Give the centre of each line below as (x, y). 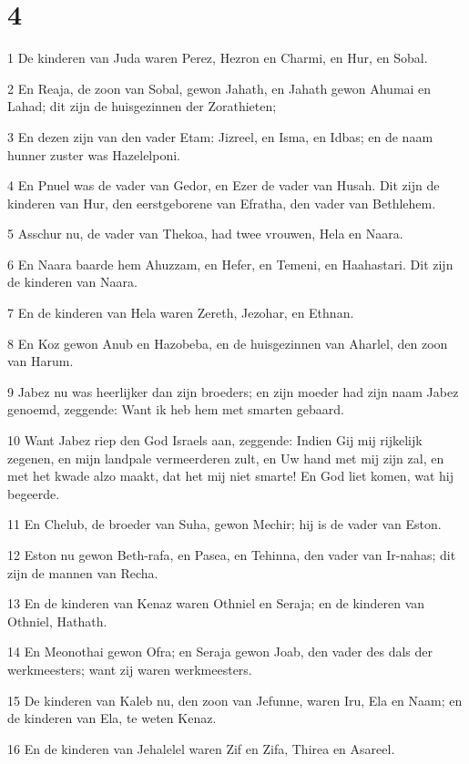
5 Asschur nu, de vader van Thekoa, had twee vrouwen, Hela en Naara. (205, 234)
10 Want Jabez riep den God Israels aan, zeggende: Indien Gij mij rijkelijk (215, 440)
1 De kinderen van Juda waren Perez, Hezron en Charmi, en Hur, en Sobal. (218, 58)
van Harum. (41, 361)
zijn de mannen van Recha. (83, 572)
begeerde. (34, 493)
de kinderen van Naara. (72, 282)
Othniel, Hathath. (57, 621)
